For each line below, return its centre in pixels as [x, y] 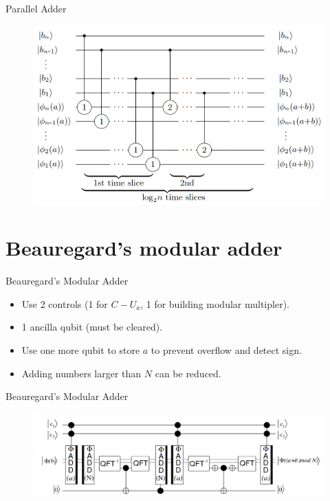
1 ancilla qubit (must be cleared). [92, 327]
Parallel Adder [36, 8]
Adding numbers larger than [81, 373]
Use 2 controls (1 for [65, 303]
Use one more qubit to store [81, 350]
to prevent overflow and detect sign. [226, 350]
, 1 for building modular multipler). [215, 303]
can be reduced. [188, 373]
